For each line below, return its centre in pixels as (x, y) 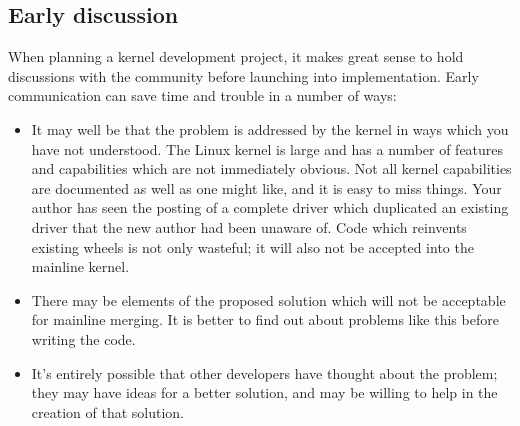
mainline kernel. (80, 266)
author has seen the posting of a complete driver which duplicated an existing (270, 207)
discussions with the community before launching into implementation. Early (243, 75)
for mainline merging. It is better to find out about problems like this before (265, 319)
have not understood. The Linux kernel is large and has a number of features (267, 148)
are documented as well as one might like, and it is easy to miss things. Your (266, 187)
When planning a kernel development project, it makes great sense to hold (236, 56)
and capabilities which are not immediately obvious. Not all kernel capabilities (271, 168)
